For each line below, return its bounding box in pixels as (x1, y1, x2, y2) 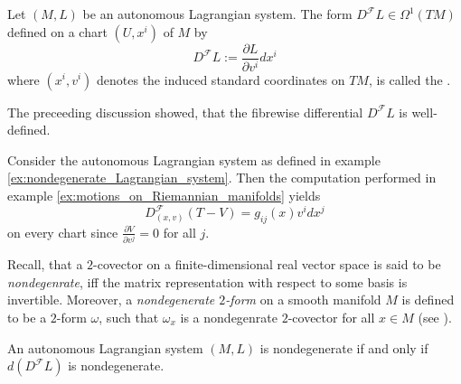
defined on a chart (7, 22, 108, 41)
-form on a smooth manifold (225, 290, 381, 309)
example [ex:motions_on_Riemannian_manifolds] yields (7, 185, 321, 204)
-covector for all (287, 307, 375, 326)
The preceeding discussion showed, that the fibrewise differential (7, 102, 363, 121)
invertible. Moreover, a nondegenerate (7, 290, 215, 309)
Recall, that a (7, 255, 83, 274)
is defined (401, 290, 455, 309)
